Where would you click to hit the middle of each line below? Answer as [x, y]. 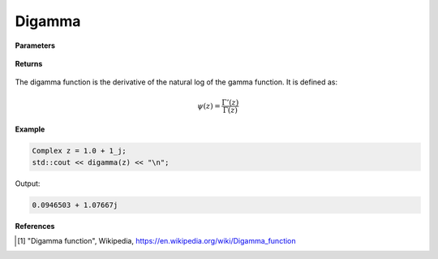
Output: [28, 183]
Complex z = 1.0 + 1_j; [79, 151]
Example [30, 129]
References [35, 226]
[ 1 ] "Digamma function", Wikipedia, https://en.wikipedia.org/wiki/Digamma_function [157, 241]
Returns [29, 63]
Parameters [35, 45]
